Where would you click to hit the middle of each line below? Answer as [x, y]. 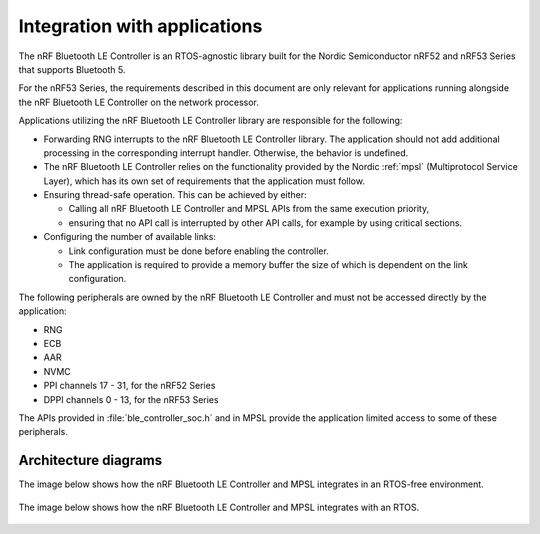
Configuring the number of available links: [130, 237]
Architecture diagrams [90, 460]
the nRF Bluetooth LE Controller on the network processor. [139, 102]
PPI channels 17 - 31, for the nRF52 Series [129, 386]
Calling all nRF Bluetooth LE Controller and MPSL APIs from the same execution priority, [249, 209]
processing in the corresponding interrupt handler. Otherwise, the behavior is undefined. [226, 152]
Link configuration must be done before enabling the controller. [198, 251]
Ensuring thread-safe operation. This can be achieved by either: [175, 195]
